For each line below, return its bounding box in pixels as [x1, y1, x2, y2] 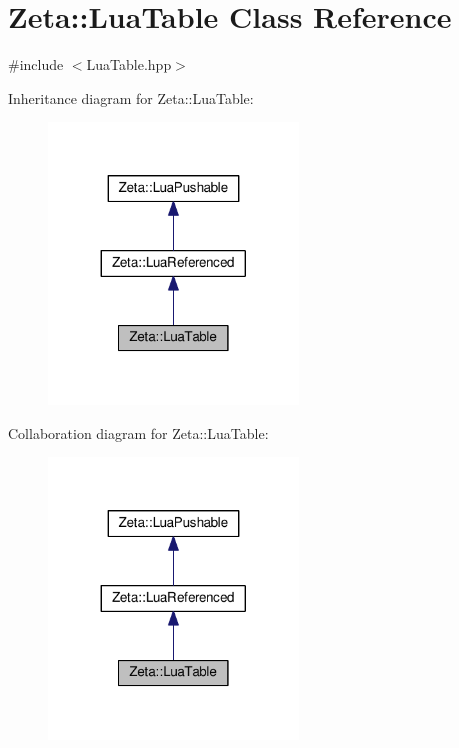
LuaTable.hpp [86, 54, 172, 75]
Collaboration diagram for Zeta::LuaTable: [8, 422, 269, 443]
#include [8, 54, 64, 75]
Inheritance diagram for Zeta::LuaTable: [8, 87, 254, 108]
